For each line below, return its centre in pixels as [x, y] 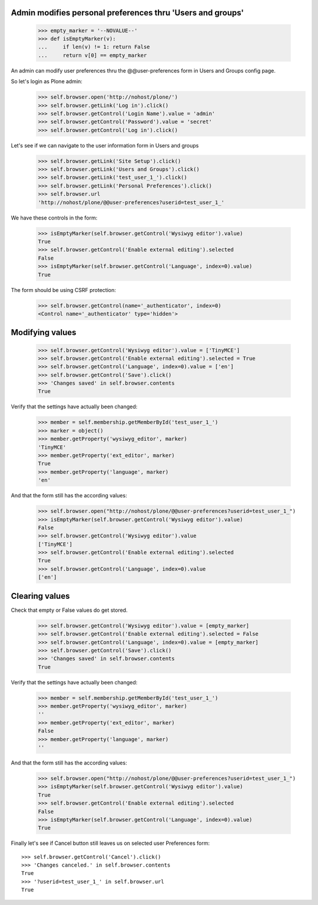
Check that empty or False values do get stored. [69, 610]
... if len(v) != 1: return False [94, 47]
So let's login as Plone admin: [47, 81]
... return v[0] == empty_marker [92, 55]
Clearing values [40, 596]
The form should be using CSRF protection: [63, 290]
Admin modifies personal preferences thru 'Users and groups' [127, 13]
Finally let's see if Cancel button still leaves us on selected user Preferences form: [110, 843]
